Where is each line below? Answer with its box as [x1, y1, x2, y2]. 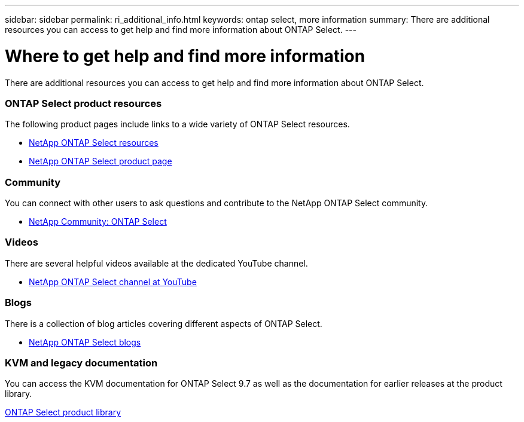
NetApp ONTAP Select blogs [29, 337, 141, 347]
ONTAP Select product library [5, 407, 121, 418]
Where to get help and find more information [5, 45, 365, 66]
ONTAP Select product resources [5, 97, 162, 109]
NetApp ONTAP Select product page [29, 156, 172, 167]
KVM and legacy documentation [5, 356, 158, 369]
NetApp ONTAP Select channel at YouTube [29, 276, 197, 287]
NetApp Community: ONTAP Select [29, 216, 167, 227]
